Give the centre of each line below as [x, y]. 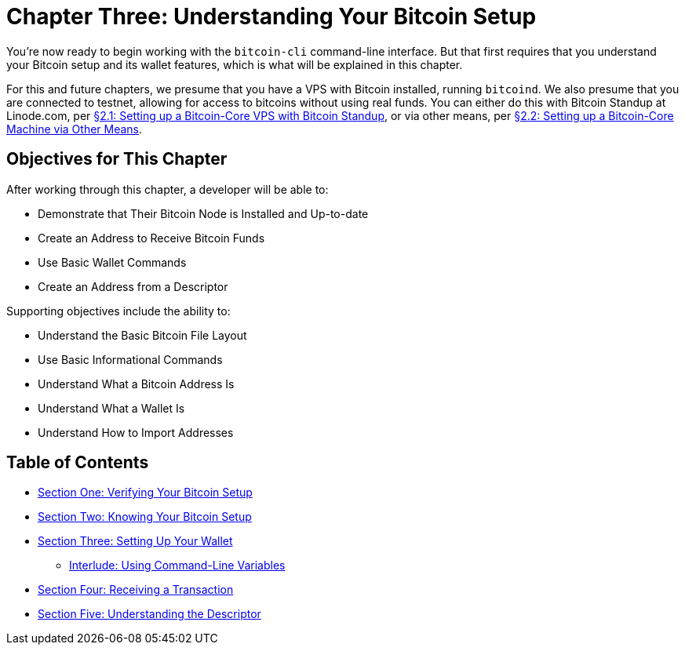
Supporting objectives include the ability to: [118, 311]
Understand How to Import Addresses [136, 432]
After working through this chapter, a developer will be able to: [168, 189]
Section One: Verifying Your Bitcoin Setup [145, 493]
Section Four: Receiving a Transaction [136, 590]
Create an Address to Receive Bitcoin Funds [151, 238]
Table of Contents [78, 463]
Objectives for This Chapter [117, 159]
